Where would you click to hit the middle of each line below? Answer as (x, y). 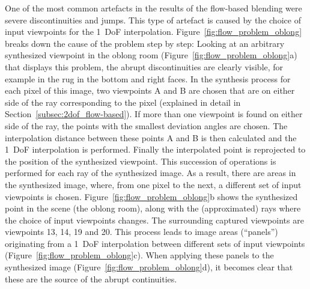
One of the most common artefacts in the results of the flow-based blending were (153, 8)
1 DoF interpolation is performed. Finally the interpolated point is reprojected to (155, 149)
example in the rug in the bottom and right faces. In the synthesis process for (148, 78)
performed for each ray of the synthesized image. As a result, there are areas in (150, 173)
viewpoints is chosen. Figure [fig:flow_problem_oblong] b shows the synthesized (151, 196)
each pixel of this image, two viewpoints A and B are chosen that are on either (150, 90)
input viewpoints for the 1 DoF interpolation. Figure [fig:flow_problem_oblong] (153, 32)
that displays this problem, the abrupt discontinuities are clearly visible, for (144, 66)
